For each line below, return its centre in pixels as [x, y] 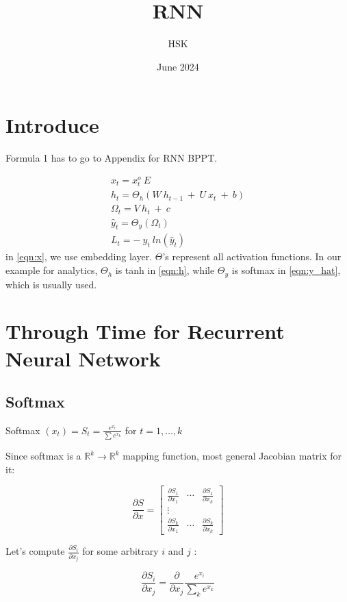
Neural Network [83, 358]
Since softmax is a [43, 456]
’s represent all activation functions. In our [252, 256]
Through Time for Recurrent [145, 331]
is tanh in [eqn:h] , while [165, 270]
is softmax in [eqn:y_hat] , [286, 270]
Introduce [52, 125]
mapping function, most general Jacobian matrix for [232, 456]
